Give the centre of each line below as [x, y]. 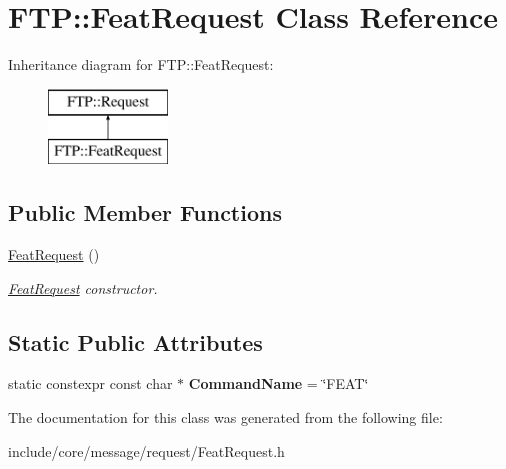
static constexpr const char [90, 383]
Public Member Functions [145, 212]
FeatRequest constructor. [83, 287]
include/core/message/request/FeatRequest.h [146, 450]
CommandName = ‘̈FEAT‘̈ [278, 383]
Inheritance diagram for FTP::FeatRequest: [141, 64]
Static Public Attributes [135, 341]
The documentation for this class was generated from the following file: [225, 417]
